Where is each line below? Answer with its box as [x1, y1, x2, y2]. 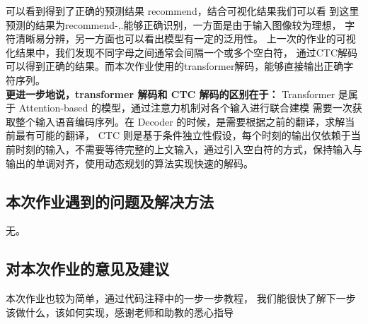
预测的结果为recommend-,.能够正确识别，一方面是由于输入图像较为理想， [6, 17, 342, 32]
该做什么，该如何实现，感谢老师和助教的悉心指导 [6, 304, 234, 319]
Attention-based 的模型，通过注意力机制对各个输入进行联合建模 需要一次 [18, 100, 352, 115]
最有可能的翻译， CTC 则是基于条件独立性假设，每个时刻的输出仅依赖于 [15, 128, 351, 143]
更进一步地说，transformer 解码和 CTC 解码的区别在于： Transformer [6, 86, 335, 101]
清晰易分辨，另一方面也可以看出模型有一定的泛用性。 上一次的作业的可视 [15, 31, 356, 46]
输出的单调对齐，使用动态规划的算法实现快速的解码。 [6, 155, 253, 170]
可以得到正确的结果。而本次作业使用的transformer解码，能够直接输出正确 [6, 59, 344, 73]
